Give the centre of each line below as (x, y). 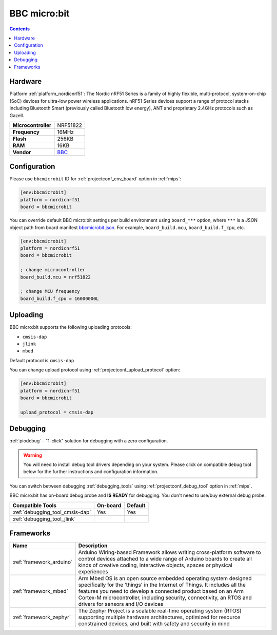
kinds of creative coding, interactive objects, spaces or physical (155, 565)
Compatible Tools (34, 505)
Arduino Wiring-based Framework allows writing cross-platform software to (170, 552)
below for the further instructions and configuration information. (91, 472)
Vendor (22, 152)
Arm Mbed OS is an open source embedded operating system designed (165, 578)
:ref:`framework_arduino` (43, 562)
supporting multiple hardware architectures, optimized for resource (159, 618)
